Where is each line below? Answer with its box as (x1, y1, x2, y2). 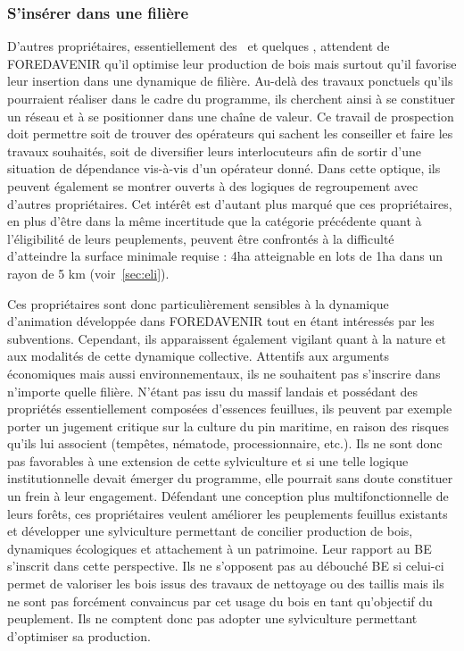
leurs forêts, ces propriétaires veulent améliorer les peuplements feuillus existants (7, 504, 448, 522)
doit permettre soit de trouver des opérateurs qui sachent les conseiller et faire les (7, 124, 453, 143)
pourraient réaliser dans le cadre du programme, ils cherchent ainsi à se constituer (7, 89, 456, 107)
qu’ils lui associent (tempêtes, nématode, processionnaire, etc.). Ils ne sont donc (7, 434, 443, 453)
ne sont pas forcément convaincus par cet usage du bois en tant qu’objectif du (7, 591, 433, 610)
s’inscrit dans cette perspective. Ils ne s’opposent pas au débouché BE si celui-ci (7, 556, 444, 575)
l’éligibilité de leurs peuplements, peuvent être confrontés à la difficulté (7, 229, 394, 247)
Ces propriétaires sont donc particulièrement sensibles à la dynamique (7, 294, 389, 313)
